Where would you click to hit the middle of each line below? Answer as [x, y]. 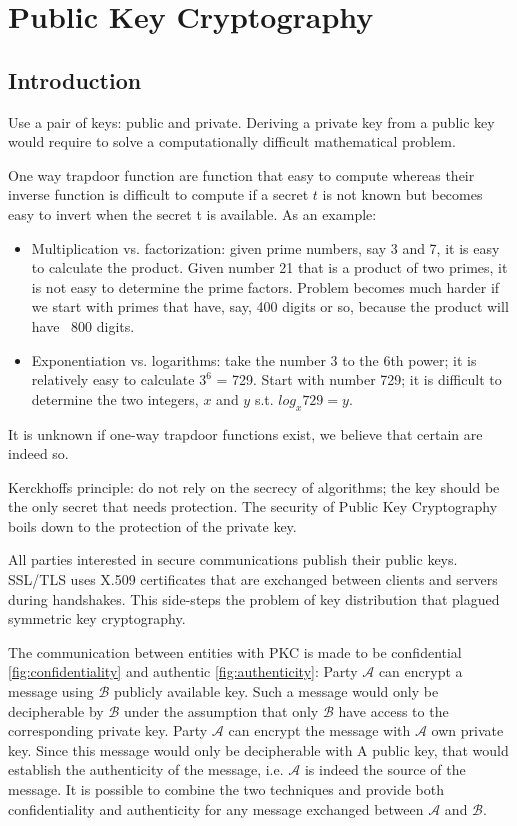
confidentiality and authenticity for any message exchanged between [216, 808]
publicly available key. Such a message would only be [276, 691]
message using [51, 691]
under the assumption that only [221, 710]
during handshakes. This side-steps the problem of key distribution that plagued [254, 598]
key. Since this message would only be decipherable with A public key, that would [258, 749]
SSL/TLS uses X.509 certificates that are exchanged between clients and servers [253, 579]
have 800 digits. [83, 325]
